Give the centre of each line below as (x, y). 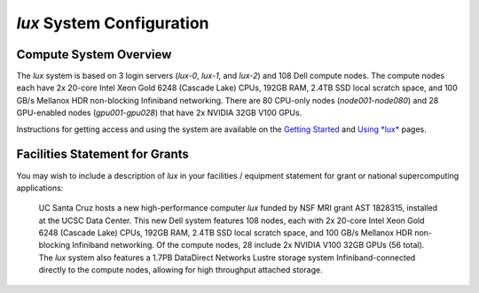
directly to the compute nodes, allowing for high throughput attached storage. (181, 270)
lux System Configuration (113, 23)
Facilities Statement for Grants (103, 154)
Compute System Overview (94, 54)
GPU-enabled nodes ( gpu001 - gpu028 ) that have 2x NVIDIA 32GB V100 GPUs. (159, 113)
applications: (40, 188)
